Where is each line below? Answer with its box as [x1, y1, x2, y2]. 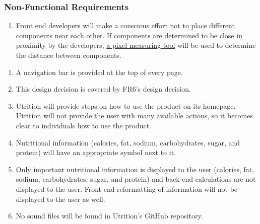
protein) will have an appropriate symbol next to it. [16, 147, 176, 158]
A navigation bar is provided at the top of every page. [16, 66, 183, 77]
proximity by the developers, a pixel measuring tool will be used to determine [16, 40, 256, 50]
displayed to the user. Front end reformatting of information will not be [16, 183, 238, 194]
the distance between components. [16, 50, 121, 60]
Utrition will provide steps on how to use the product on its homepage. [16, 100, 236, 111]
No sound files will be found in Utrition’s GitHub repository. [16, 210, 203, 221]
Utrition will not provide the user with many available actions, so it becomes [16, 110, 253, 121]
